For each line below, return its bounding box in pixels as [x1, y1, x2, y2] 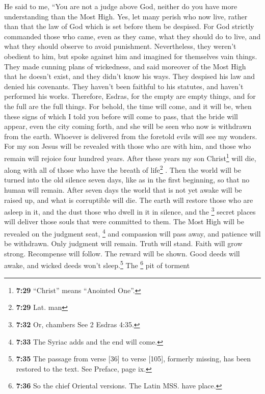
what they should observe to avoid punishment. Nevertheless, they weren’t [4, 41, 236, 51]
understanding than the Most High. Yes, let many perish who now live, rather [4, 11, 248, 21]
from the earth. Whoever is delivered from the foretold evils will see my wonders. [4, 130, 257, 141]
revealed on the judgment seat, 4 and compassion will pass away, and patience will [4, 227, 261, 239]
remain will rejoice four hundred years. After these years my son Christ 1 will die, [4, 151, 256, 163]
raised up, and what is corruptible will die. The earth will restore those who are [4, 194, 253, 205]
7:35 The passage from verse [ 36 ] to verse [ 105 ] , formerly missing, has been [16, 353, 251, 364]
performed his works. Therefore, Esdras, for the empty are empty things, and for [4, 91, 256, 101]
